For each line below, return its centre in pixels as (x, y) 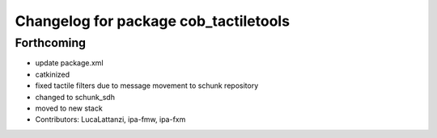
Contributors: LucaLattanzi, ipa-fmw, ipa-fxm (110, 119)
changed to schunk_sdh (75, 97)
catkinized (53, 74)
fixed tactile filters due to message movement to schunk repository (147, 86)
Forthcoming (51, 43)
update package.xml (70, 63)
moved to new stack (69, 108)
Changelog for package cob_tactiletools (153, 21)
